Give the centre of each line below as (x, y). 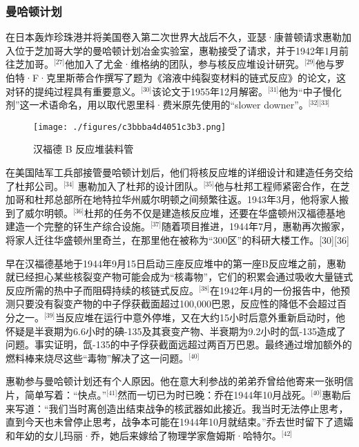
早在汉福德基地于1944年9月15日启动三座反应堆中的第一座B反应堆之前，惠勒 (176, 263)
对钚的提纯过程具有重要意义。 (73, 91)
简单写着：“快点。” (66, 394)
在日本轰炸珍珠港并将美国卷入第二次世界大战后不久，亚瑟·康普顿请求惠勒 (174, 37)
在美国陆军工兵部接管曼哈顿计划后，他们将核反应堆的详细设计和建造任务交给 (179, 172)
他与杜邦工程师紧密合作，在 (277, 186)
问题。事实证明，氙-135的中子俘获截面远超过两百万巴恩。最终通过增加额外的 (179, 344)
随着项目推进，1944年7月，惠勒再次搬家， (256, 226)
